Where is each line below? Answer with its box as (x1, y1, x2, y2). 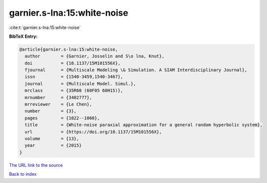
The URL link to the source (9, 162, 63, 168)
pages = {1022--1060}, (25, 115, 100, 121)
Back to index (9, 171, 37, 177)
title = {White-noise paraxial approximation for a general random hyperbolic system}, (25, 122, 263, 128)
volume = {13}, (25, 136, 80, 141)
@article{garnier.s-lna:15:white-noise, (19, 47, 118, 52)
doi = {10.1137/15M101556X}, (25, 60, 121, 66)
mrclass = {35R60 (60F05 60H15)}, (25, 88, 123, 93)
